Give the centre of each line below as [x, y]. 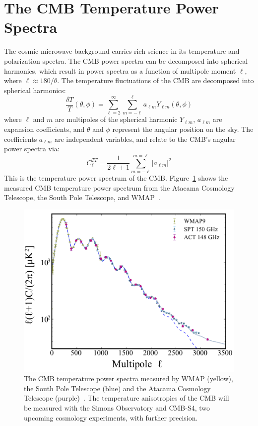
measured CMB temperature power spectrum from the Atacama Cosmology [119, 187]
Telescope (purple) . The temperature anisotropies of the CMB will [127, 398]
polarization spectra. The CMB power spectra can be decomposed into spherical [126, 60]
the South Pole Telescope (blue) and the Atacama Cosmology [117, 388]
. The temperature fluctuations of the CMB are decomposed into [156, 80]
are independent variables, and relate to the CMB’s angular [145, 139]
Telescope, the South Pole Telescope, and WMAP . [82, 197]
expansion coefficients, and [44, 129]
